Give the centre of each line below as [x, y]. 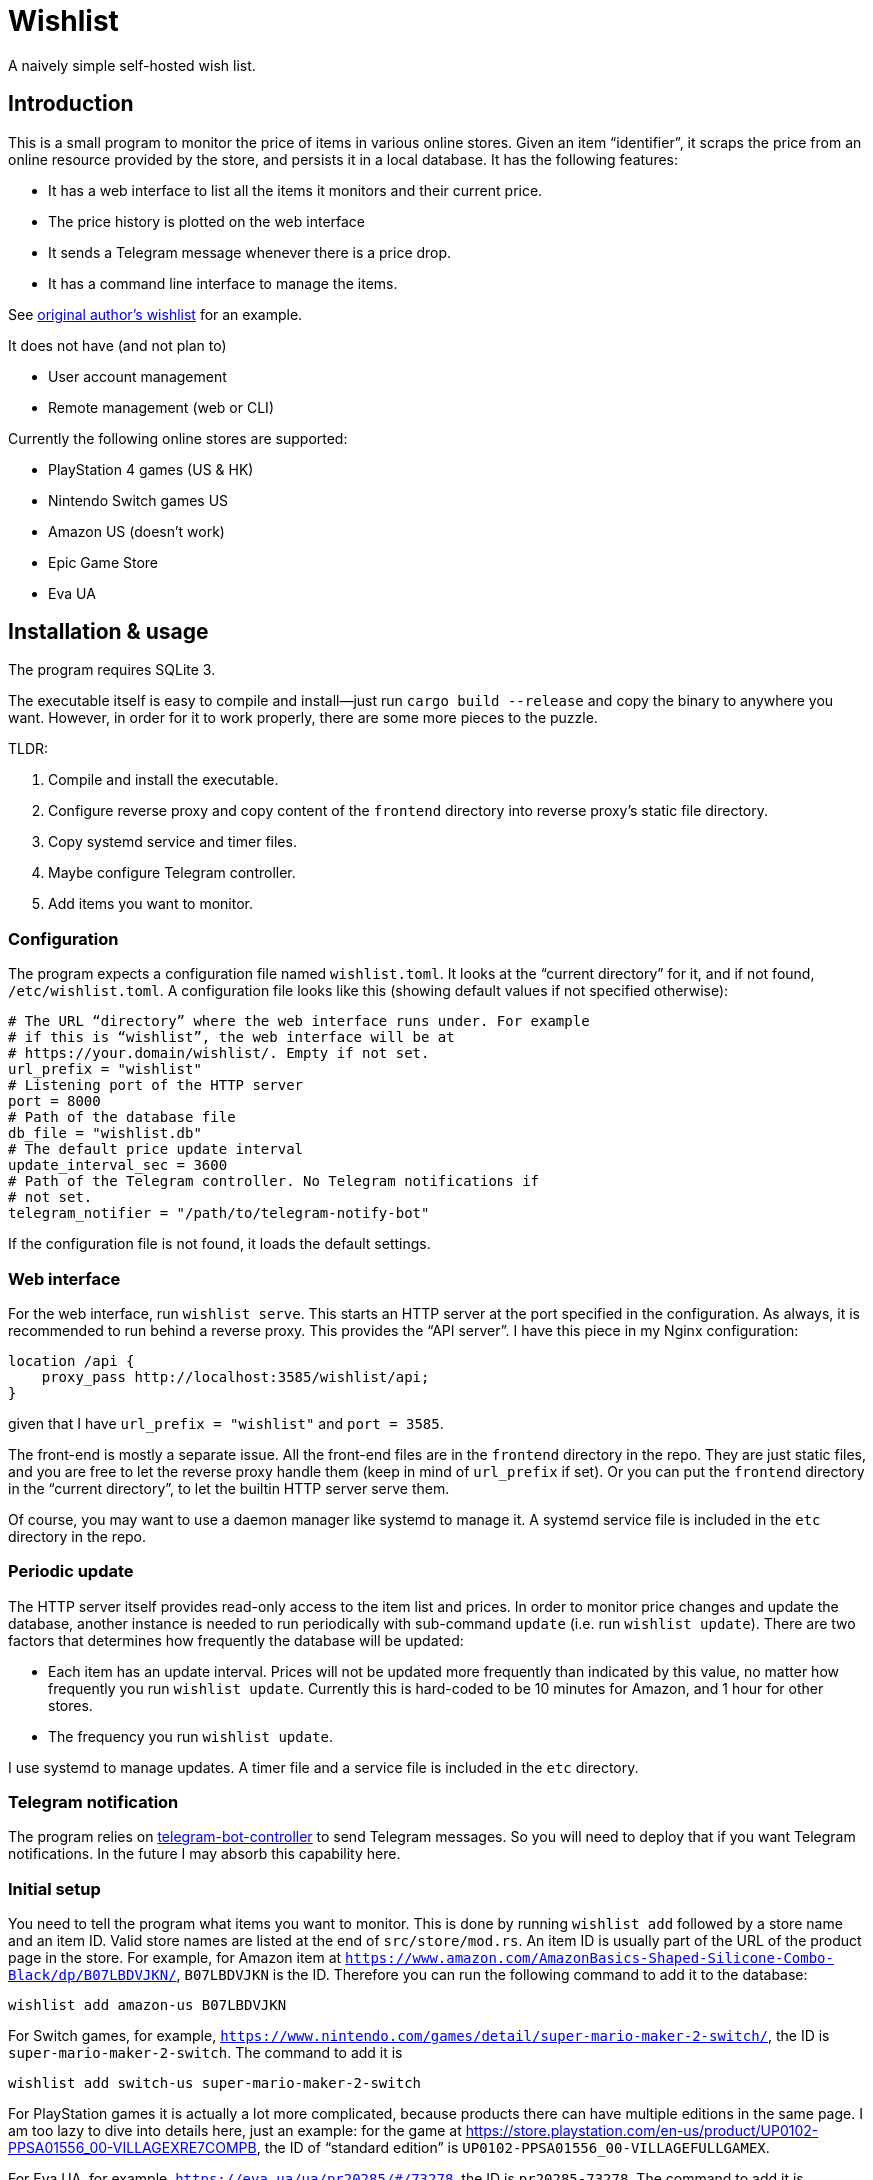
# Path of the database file [122, 1117]
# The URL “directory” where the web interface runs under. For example [299, 1021]
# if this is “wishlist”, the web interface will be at [231, 1037]
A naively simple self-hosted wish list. [132, 65]
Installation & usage [108, 632]
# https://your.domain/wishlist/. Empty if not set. [219, 1053]
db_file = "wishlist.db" [105, 1133]
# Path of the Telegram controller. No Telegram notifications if [274, 1181]
